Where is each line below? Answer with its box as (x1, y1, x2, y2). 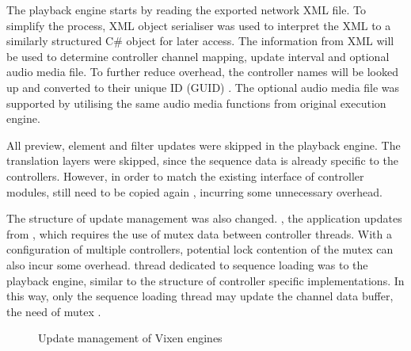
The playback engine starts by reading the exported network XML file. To (6, 2, 366, 17)
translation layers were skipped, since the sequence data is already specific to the (6, 152, 398, 169)
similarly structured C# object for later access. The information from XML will (6, 32, 394, 49)
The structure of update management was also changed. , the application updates (6, 210, 402, 227)
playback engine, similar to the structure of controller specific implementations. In (6, 272, 405, 288)
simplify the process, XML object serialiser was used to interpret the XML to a (6, 17, 391, 33)
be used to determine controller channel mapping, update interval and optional (6, 48, 390, 64)
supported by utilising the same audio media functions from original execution (6, 94, 386, 111)
